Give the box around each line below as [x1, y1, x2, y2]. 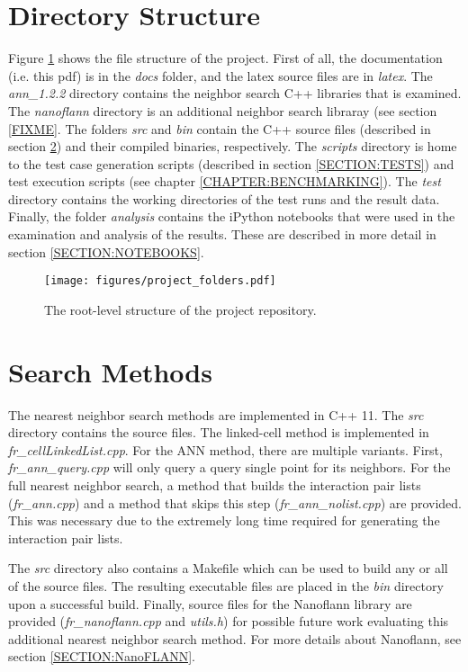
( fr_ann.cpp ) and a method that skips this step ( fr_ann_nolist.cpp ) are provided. [8, 493, 462, 512]
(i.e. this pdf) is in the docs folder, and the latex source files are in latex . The [8, 66, 433, 85]
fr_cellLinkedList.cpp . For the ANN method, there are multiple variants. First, [8, 440, 443, 459]
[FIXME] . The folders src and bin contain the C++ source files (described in [8, 119, 431, 138]
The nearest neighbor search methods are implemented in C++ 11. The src [8, 405, 424, 424]
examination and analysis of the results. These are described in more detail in [8, 225, 436, 244]
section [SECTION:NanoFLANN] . [8, 647, 195, 666]
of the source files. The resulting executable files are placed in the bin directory [8, 576, 444, 595]
